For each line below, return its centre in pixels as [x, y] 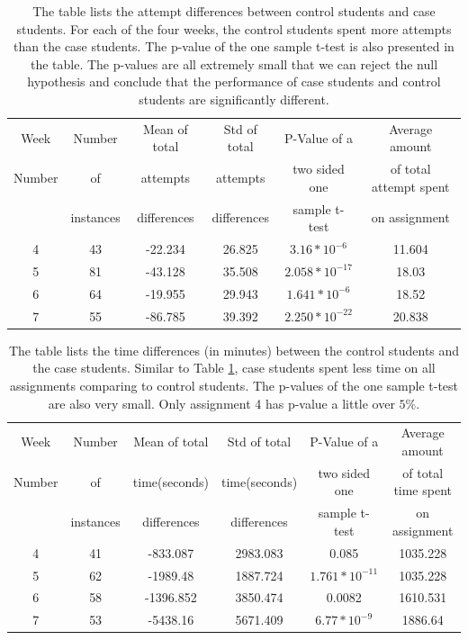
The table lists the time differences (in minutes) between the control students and [234, 350]
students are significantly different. [234, 99]
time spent [423, 490]
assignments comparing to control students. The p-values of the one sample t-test [234, 385]
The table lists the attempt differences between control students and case [234, 11]
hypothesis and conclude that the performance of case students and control [234, 81]
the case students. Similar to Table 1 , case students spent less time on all [234, 368]
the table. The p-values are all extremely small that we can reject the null [234, 63]
